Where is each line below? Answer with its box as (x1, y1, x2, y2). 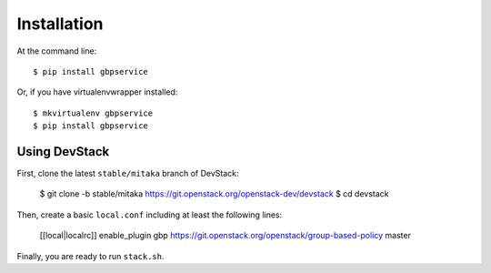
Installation (16, 14, 104, 34)
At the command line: (16, 45, 97, 56)
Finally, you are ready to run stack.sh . (16, 250, 165, 261)
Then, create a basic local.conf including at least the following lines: (16, 209, 283, 220)
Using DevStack (16, 144, 110, 159)
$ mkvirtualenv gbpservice (33, 107, 154, 118)
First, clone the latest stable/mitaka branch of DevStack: (16, 168, 240, 179)
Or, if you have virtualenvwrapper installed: (16, 86, 178, 97)
